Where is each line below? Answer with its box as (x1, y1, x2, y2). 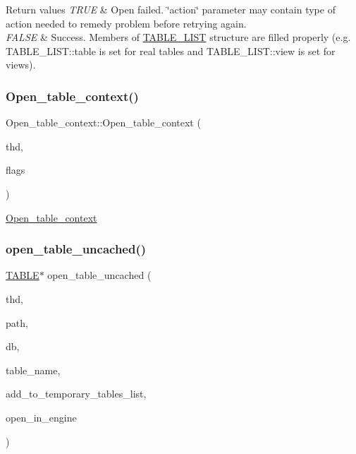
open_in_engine (6, 410, 77, 424)
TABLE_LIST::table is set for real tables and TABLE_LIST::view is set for (6, 43, 336, 58)
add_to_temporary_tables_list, (6, 386, 147, 401)
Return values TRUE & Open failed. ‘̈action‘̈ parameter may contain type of (6, 2, 336, 16)
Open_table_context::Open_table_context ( (6, 115, 201, 130)
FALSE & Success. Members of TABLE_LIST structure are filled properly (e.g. (6, 30, 351, 44)
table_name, (6, 362, 61, 377)
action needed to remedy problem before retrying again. (6, 16, 247, 30)
